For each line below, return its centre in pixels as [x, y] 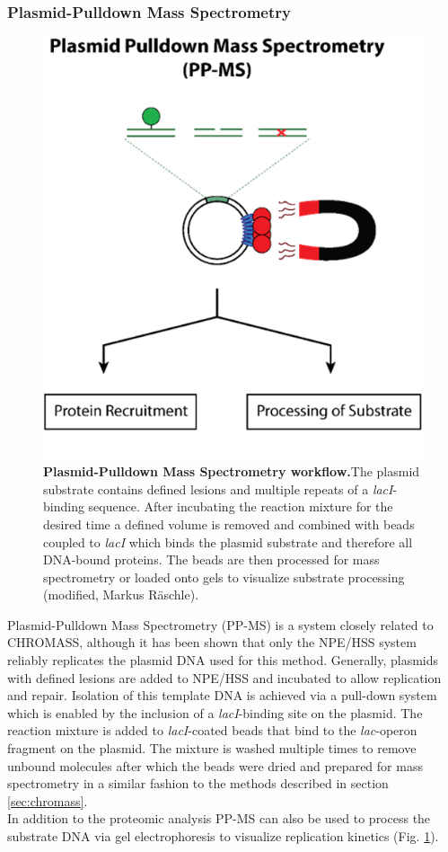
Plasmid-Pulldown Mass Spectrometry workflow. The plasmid [232, 471]
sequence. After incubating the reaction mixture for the [241, 506]
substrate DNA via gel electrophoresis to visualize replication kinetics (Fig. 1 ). [223, 836]
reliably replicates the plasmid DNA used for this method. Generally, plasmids [223, 660]
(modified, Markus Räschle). [121, 595]
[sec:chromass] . [48, 800]
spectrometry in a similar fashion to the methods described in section [198, 783]
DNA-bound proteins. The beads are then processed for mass [211, 559]
